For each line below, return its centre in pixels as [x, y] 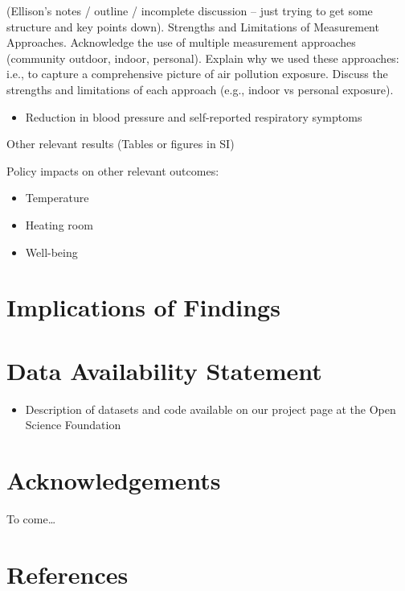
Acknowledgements [114, 480]
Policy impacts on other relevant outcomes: [113, 170]
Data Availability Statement [164, 370]
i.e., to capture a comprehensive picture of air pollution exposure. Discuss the [197, 74]
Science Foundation [73, 425]
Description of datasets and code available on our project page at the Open [211, 409]
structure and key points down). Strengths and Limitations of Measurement [193, 26]
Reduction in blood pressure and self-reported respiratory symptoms [194, 116]
